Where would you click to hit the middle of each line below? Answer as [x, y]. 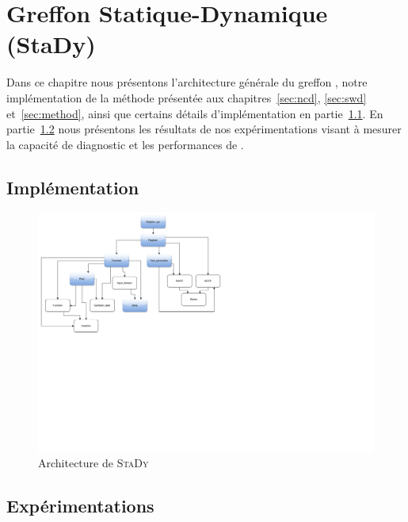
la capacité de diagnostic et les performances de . [125, 144]
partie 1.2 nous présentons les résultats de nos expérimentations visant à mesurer [204, 129]
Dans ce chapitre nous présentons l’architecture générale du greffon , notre [187, 82]
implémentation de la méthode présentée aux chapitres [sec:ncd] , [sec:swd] [187, 97]
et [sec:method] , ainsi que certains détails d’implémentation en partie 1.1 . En [195, 113]
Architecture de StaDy [93, 463]
